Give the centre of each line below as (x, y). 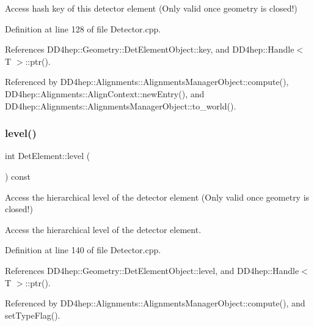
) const (18, 176)
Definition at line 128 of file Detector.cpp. (83, 28)
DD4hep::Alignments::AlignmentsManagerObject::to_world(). (121, 106)
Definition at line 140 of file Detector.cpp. (83, 250)
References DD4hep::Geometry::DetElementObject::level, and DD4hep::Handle (152, 270)
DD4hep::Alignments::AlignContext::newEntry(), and (105, 93)
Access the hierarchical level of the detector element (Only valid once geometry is (157, 197)
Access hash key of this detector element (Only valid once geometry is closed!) (151, 8)
